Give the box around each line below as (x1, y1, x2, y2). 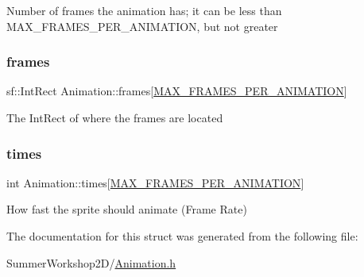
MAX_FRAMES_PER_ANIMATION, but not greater (6, 17, 278, 34)
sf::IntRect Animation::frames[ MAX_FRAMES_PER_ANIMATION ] (6, 83, 347, 99)
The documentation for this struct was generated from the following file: (6, 228, 358, 244)
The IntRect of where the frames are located (6, 110, 223, 125)
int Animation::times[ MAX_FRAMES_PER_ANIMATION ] (6, 174, 304, 190)
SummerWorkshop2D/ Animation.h (6, 254, 176, 271)
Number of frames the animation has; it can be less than (6, 2, 282, 18)
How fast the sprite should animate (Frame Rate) (6, 201, 247, 217)
